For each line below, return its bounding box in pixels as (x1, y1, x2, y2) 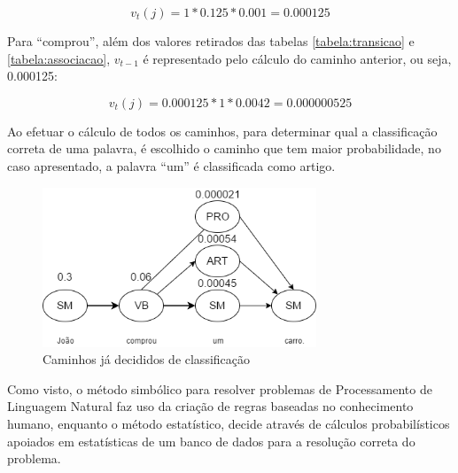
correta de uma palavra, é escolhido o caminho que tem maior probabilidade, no (7, 139, 441, 158)
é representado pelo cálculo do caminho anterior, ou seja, (143, 49, 452, 67)
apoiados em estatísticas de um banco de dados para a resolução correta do (7, 431, 415, 450)
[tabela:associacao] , (7, 49, 111, 67)
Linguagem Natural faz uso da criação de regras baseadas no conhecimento (7, 397, 414, 415)
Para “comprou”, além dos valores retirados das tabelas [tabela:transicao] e (7, 32, 415, 50)
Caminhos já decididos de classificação (43, 350, 251, 368)
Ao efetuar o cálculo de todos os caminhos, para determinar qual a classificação (7, 121, 438, 140)
